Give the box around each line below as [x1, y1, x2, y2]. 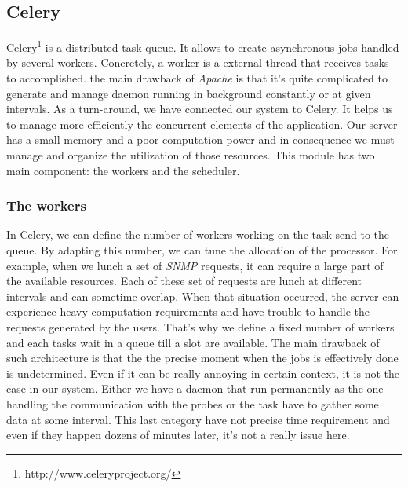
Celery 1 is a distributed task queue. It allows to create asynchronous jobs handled [6, 37, 399, 55]
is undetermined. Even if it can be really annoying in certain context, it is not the [6, 364, 399, 381]
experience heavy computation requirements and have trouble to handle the [6, 303, 370, 320]
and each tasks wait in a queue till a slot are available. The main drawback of [6, 334, 380, 350]
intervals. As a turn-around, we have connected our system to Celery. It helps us [6, 101, 393, 117]
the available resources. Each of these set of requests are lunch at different [6, 273, 362, 289]
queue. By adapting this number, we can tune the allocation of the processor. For [6, 242, 398, 258]
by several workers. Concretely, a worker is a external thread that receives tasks [6, 54, 389, 71]
